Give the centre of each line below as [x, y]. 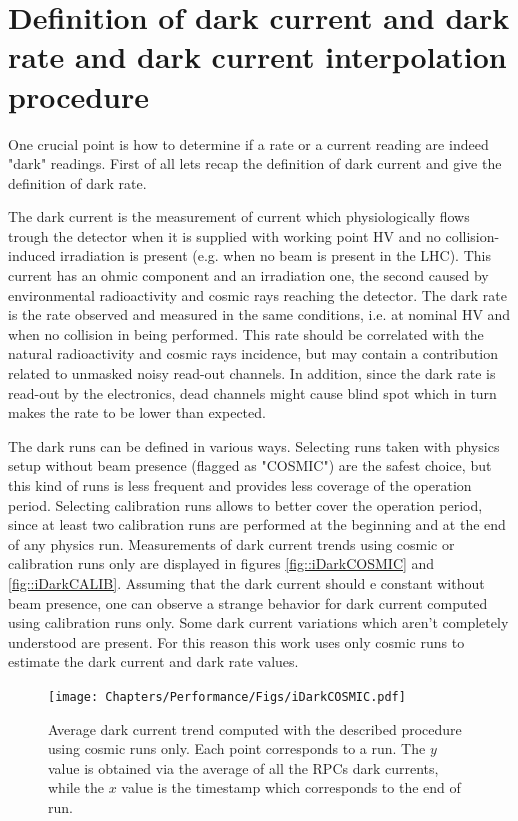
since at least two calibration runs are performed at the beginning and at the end [257, 524]
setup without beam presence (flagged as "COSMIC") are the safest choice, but [250, 465]
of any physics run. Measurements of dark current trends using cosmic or [231, 543]
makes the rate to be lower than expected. [137, 412]
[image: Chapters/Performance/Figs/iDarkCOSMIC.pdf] [227, 696]
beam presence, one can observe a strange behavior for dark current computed [248, 602]
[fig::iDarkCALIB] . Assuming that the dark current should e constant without [246, 582]
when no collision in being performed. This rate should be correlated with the [246, 333]
